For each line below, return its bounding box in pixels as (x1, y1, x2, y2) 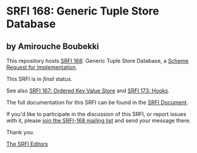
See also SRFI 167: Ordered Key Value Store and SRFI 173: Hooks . (6, 87, 170, 94)
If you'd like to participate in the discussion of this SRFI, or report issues (6, 111, 187, 117)
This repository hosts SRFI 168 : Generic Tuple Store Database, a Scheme (6, 57, 189, 64)
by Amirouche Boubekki (6, 41, 99, 51)
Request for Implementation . (6, 63, 78, 71)
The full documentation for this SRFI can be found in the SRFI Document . (6, 99, 188, 106)
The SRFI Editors (6, 140, 49, 148)
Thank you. (6, 129, 35, 135)
